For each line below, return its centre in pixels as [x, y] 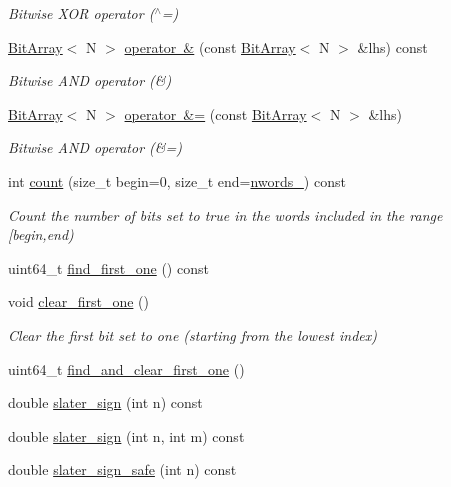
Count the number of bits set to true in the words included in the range [225, 214]
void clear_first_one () [78, 301]
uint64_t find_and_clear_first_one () [126, 368]
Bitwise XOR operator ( [81, 13]
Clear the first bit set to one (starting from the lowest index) [192, 334]
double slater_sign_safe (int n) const [122, 469]
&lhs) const [392, 46]
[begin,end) [41, 234]
